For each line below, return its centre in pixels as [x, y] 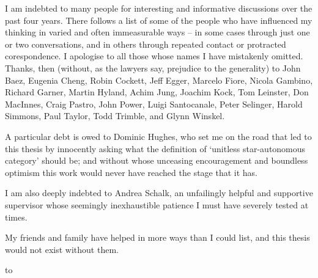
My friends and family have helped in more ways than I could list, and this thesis [157, 237]
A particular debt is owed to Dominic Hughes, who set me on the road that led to [158, 136]
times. [16, 217]
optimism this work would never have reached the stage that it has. [131, 172]
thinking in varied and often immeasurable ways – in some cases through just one [157, 32]
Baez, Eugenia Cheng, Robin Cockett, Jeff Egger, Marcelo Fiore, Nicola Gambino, [159, 80]
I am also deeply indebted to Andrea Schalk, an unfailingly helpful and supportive [159, 193]
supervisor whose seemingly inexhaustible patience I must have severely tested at [157, 204]
